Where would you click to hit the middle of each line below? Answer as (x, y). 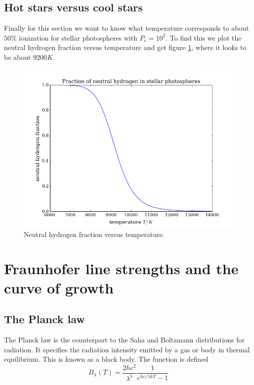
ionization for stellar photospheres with (78, 37)
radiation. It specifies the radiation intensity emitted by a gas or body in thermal (127, 349)
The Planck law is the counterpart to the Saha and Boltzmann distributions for (124, 340)
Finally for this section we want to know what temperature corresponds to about (127, 28)
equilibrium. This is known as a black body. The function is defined (106, 359)
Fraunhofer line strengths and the (121, 268)
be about (18, 57)
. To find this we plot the (204, 37)
